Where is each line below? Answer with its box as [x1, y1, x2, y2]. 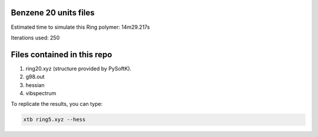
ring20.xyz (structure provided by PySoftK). [25, 65, 132, 72]
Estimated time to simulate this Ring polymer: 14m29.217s [11, 24, 150, 31]
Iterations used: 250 [11, 34, 60, 41]
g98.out [25, 73, 45, 81]
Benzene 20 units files [11, 8, 95, 18]
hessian [25, 81, 45, 88]
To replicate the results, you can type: [11, 101, 103, 108]
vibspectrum [25, 89, 57, 96]
